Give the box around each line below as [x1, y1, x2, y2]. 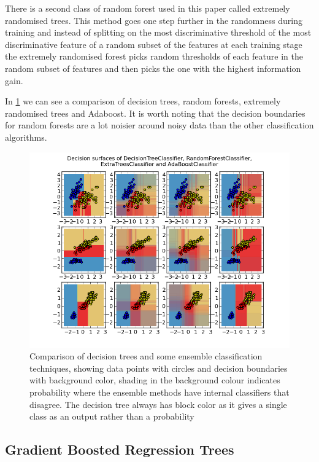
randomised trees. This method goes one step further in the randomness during [5, 14, 302, 26]
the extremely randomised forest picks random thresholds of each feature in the [5, 50, 303, 63]
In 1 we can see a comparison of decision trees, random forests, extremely [5, 95, 281, 108]
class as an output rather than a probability [29, 410, 194, 423]
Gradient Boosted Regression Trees [5, 440, 234, 459]
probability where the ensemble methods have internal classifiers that [29, 385, 290, 398]
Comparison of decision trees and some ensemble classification [29, 350, 263, 362]
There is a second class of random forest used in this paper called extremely [5, 2, 290, 14]
